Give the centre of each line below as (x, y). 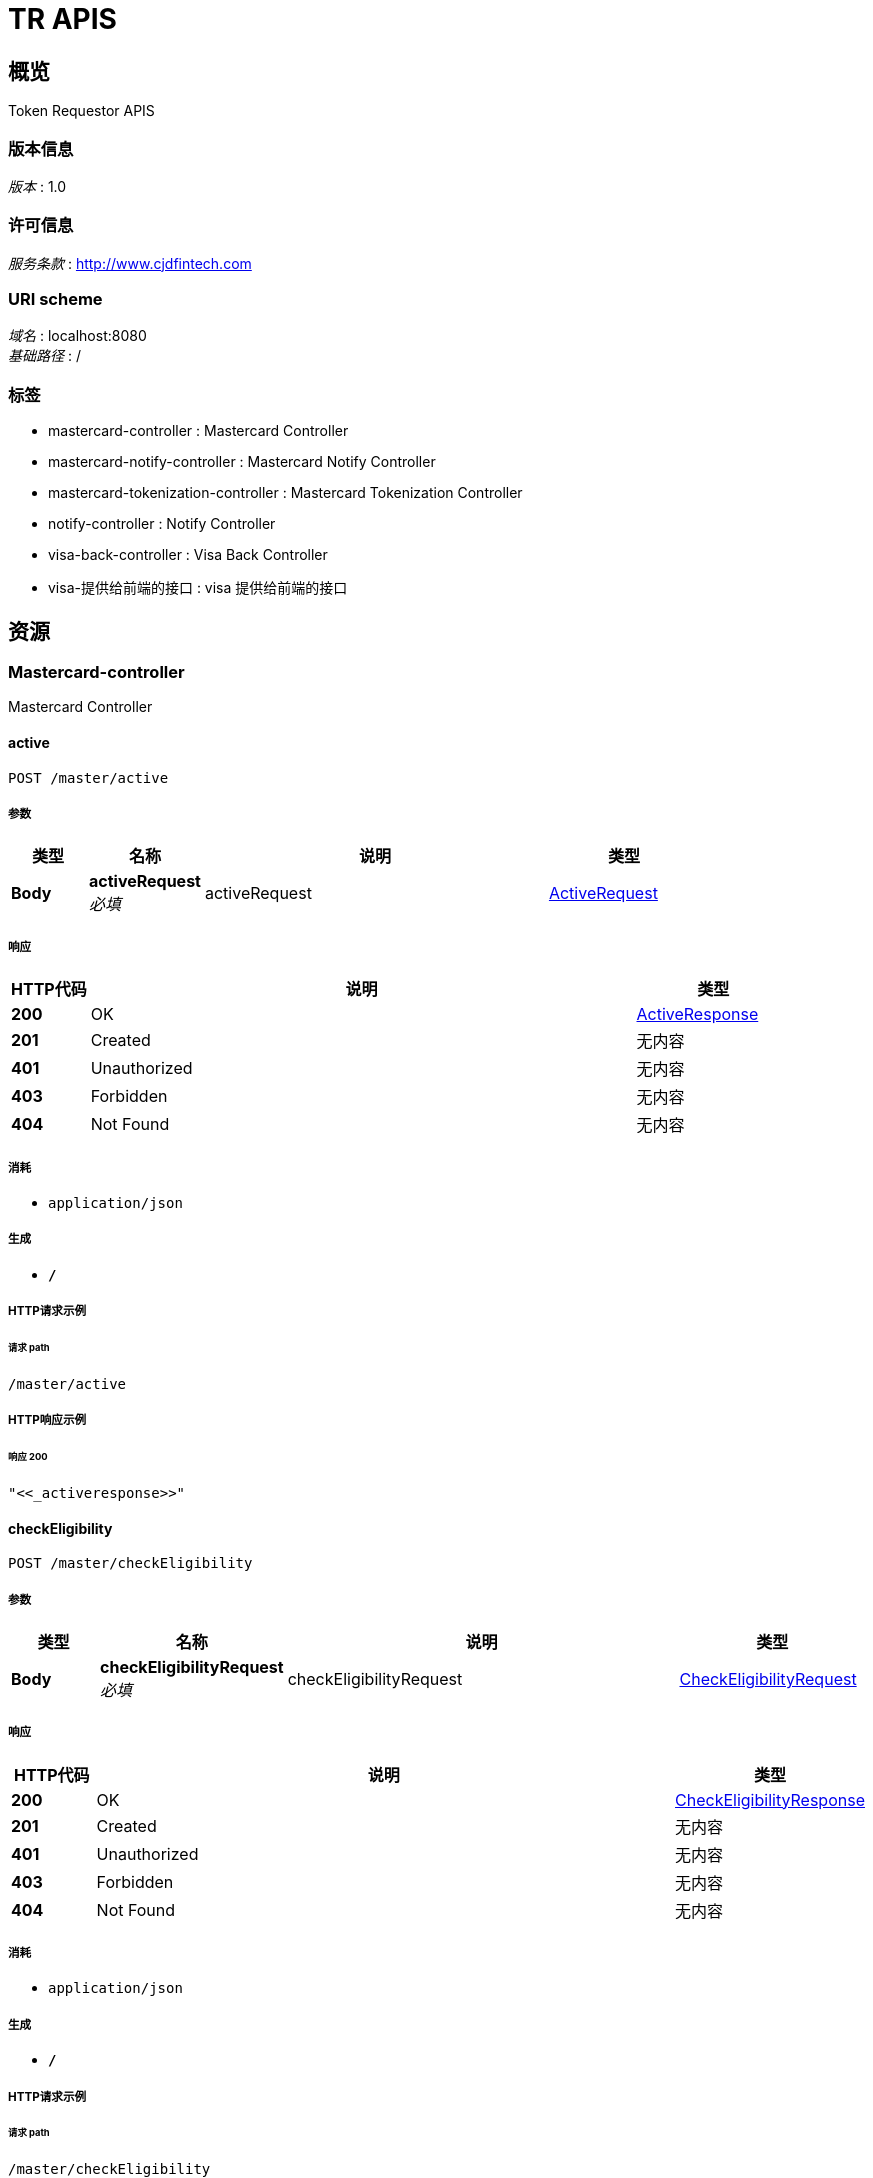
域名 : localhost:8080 (77, 336)
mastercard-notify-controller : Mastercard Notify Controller (242, 462)
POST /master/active (88, 777)
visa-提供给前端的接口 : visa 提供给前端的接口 (198, 588)
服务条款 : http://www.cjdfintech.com (130, 263)
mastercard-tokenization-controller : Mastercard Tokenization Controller (285, 493)
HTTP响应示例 (47, 1420)
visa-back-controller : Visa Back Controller (188, 555)
